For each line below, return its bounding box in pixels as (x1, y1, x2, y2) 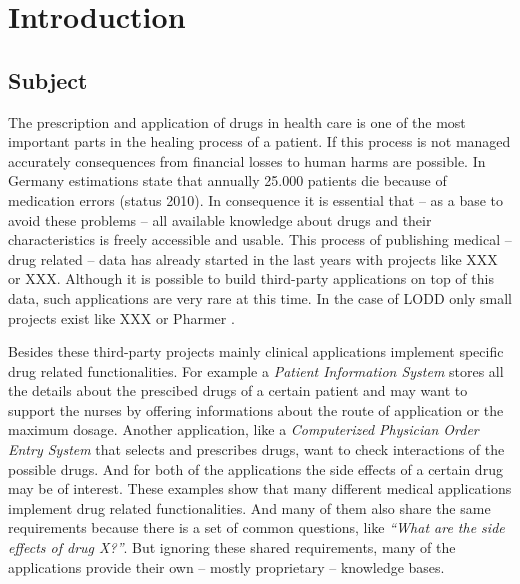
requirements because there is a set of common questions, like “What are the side (8, 517, 505, 538)
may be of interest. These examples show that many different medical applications (8, 478, 512, 499)
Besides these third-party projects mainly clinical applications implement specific (8, 341, 504, 362)
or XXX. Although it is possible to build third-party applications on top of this (8, 268, 494, 289)
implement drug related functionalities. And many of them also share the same (8, 497, 491, 518)
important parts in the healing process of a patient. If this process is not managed (8, 131, 511, 152)
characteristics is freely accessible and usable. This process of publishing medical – (8, 229, 512, 250)
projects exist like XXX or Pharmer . (8, 307, 235, 328)
